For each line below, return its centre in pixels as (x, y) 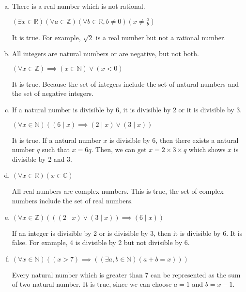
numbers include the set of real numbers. (72, 200)
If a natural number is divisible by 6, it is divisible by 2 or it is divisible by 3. (127, 109)
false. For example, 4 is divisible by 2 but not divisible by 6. (101, 242)
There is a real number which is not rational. (78, 6)
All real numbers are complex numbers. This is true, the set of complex (118, 191)
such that (56, 149)
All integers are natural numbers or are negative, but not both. (105, 54)
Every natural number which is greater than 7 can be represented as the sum (126, 274)
